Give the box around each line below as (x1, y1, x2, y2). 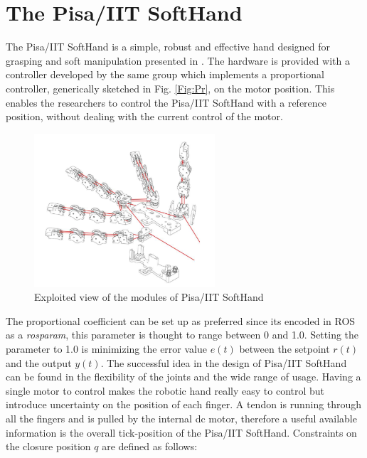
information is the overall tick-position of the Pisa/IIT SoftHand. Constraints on (6, 425, 357, 440)
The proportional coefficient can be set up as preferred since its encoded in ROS (6, 313, 356, 328)
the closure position (6, 439, 91, 454)
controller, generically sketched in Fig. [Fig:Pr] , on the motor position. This (6, 80, 335, 95)
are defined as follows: (102, 439, 198, 454)
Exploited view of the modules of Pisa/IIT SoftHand (34, 289, 264, 304)
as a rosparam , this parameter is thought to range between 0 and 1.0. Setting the (6, 327, 359, 342)
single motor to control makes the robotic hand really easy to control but (6, 383, 325, 398)
